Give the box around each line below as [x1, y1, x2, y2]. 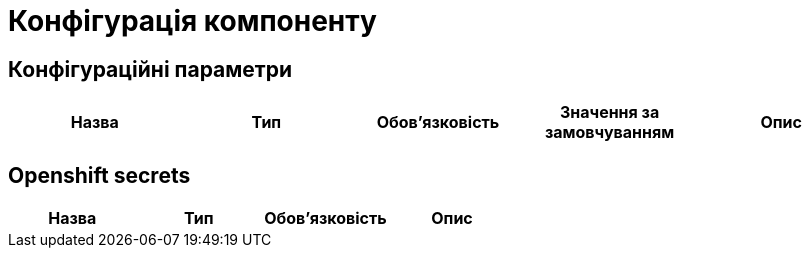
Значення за [559, 102, 660, 123]
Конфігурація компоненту [8, 4, 377, 38]
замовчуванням [544, 122, 675, 143]
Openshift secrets [8, 162, 191, 188]
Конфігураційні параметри [8, 56, 293, 82]
